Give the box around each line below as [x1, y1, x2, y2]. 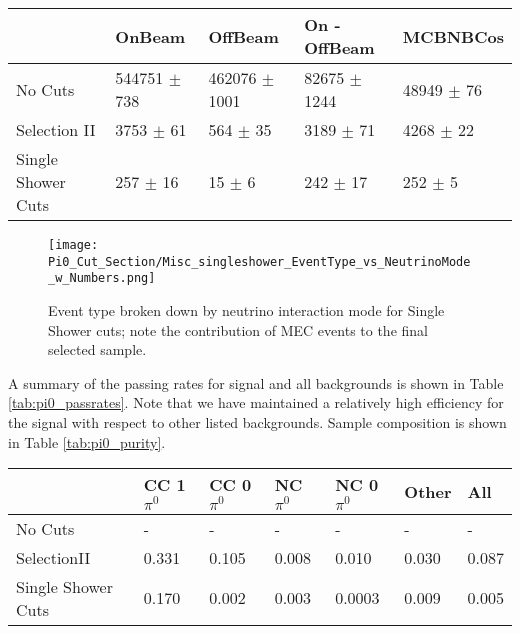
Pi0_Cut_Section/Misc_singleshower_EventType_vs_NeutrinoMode [48, 254, 471, 269]
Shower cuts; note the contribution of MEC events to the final [48, 319, 428, 340]
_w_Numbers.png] [48, 271, 156, 286]
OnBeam [115, 24, 186, 48]
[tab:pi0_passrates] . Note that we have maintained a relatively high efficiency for [8, 392, 504, 413]
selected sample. [48, 339, 147, 360]
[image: [48, 238, 99, 252]
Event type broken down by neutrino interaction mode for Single [48, 299, 445, 320]
